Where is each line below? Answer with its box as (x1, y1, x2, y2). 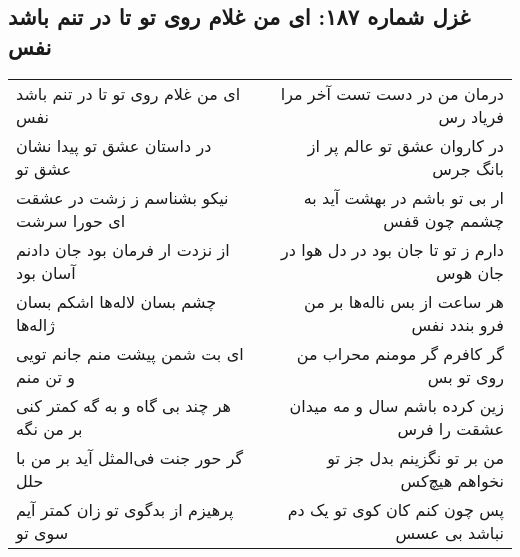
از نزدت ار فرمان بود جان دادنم (16, 237, 230, 261)
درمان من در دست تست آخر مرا (280, 81, 504, 105)
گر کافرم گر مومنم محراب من (296, 341, 504, 365)
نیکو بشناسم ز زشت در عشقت (16, 185, 229, 209)
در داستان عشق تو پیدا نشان (16, 133, 212, 157)
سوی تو (16, 520, 69, 544)
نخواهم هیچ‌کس (400, 468, 504, 492)
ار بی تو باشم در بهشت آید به (303, 185, 504, 209)
